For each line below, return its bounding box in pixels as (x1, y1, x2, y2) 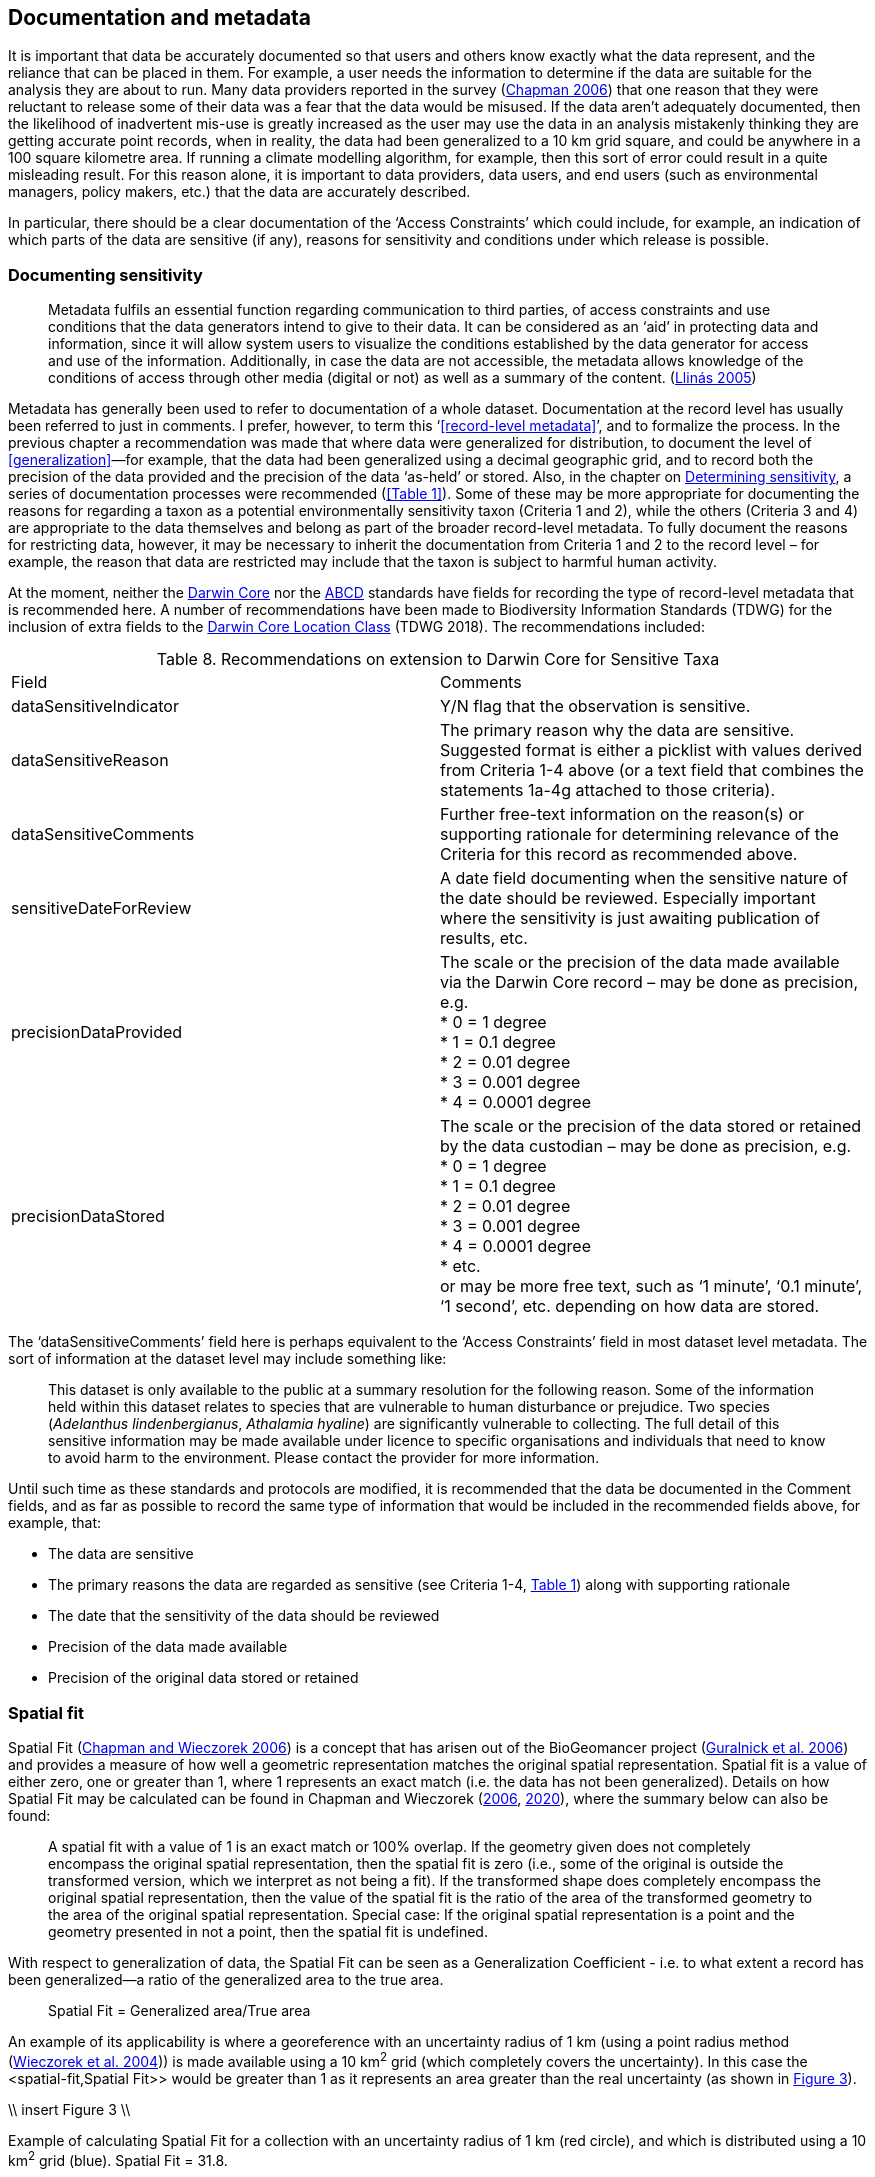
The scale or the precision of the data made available (440, 952, 840, 973)
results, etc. (440, 928, 528, 949)
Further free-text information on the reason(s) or (440, 804, 805, 825)
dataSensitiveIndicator (11, 696, 179, 717)
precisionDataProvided (11, 1022, 183, 1043)
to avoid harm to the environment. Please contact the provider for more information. (48, 1449, 600, 1467)
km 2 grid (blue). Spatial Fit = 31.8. (8, 2148, 228, 2169)
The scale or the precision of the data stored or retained (440, 1116, 862, 1137)
